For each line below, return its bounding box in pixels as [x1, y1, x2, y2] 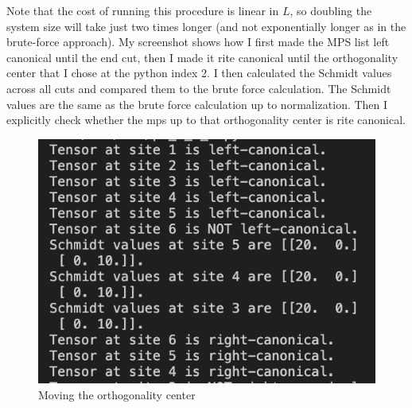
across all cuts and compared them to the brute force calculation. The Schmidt [6, 80, 391, 96]
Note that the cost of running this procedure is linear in [6, 2, 279, 18]
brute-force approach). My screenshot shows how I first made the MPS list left [6, 33, 390, 50]
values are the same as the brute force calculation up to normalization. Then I [6, 95, 388, 112]
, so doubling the [290, 2, 372, 18]
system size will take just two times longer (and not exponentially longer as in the [6, 17, 406, 34]
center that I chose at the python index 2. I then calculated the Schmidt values [6, 64, 392, 81]
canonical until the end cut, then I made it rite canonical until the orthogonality [6, 49, 398, 65]
